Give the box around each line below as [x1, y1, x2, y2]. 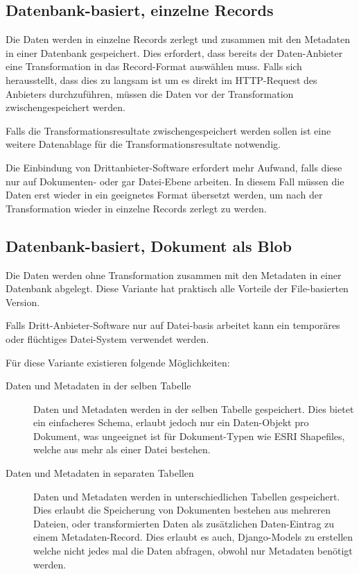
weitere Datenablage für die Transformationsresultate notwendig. [6, 137, 281, 151]
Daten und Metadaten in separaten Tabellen [6, 466, 194, 480]
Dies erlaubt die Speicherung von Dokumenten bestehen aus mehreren [33, 503, 331, 517]
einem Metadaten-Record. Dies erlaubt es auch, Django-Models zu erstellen [33, 530, 353, 544]
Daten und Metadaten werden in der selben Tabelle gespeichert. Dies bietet [33, 401, 354, 416]
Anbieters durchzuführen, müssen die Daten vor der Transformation [6, 86, 294, 101]
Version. [6, 294, 40, 309]
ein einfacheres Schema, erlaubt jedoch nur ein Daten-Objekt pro [33, 415, 309, 430]
